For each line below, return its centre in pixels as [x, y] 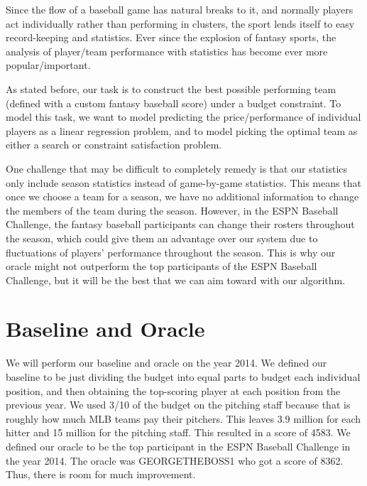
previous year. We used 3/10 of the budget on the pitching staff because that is [178, 405]
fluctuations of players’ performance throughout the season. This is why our [171, 252]
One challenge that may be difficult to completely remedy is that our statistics [177, 168]
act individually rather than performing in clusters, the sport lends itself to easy [180, 23]
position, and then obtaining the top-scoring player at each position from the [173, 390]
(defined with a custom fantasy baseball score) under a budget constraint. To [174, 103]
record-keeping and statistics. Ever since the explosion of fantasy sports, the [171, 37]
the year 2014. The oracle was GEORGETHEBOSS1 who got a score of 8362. [175, 460]
